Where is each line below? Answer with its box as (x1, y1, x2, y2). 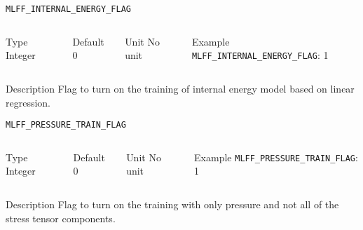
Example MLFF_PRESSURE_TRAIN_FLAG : (194, 149, 358, 164)
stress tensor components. (6, 210, 116, 225)
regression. (6, 95, 51, 109)
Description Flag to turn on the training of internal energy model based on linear (6, 81, 355, 95)
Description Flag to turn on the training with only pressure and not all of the (6, 197, 339, 211)
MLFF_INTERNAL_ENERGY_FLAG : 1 (191, 48, 329, 62)
